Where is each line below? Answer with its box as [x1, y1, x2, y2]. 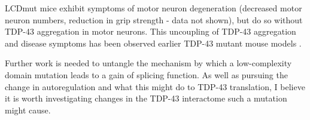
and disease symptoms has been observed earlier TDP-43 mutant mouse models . [5, 36, 302, 49]
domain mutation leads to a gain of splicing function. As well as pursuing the [5, 68, 288, 81]
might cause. [5, 103, 51, 116]
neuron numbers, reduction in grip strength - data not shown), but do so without [5, 13, 303, 26]
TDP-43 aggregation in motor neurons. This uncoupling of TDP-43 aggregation [5, 25, 296, 38]
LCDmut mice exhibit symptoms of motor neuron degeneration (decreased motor [5, 2, 302, 14]
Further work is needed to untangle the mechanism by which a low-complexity [5, 57, 292, 69]
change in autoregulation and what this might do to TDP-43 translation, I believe [5, 80, 305, 93]
